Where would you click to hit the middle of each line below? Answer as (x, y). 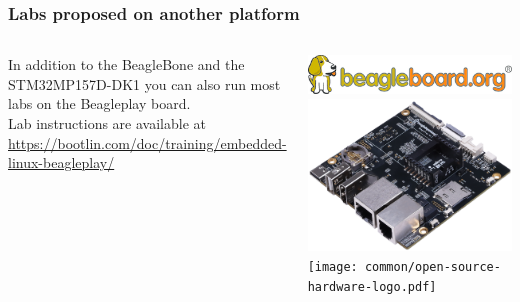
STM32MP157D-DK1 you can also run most (144, 83)
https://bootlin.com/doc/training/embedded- (147, 142)
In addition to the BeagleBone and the (126, 64)
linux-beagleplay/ (61, 162)
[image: (332, 266)
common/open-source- (432, 266)
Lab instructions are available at (107, 123)
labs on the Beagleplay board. (99, 103)
